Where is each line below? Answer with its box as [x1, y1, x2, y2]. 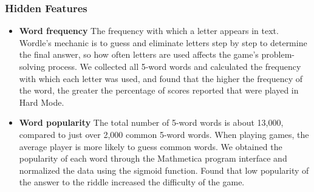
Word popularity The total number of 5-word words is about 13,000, [19, 116, 284, 129]
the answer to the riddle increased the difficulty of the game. [19, 176, 245, 188]
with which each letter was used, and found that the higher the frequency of [19, 72, 302, 84]
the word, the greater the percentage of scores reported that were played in [19, 84, 299, 97]
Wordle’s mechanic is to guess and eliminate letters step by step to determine [19, 36, 307, 49]
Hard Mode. [19, 95, 64, 108]
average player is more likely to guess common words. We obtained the [19, 140, 282, 153]
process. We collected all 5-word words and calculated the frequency [47, 60, 301, 72]
